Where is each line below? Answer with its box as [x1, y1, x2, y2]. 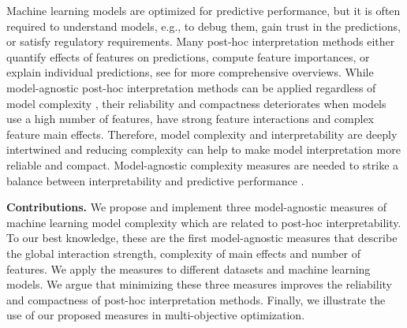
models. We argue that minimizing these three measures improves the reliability [6, 276, 392, 293]
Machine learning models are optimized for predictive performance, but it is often [6, 2, 401, 18]
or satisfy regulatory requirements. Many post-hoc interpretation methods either [6, 33, 395, 50]
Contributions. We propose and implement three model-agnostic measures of [6, 199, 386, 215]
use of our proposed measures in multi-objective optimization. [6, 307, 305, 323]
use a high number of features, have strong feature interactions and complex [6, 110, 375, 127]
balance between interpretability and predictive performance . [6, 172, 304, 188]
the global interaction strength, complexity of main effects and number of [6, 244, 361, 261]
